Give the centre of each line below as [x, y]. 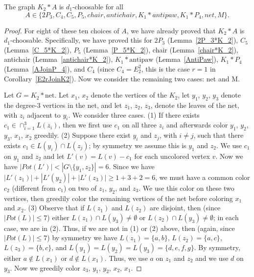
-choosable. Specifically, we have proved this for [81, 40]
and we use [212, 258]
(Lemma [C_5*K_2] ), [38, 49]
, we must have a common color [203, 177]
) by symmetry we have [82, 238]
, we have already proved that [171, 30]
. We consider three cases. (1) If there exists [134, 114]
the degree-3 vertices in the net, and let [63, 105]
